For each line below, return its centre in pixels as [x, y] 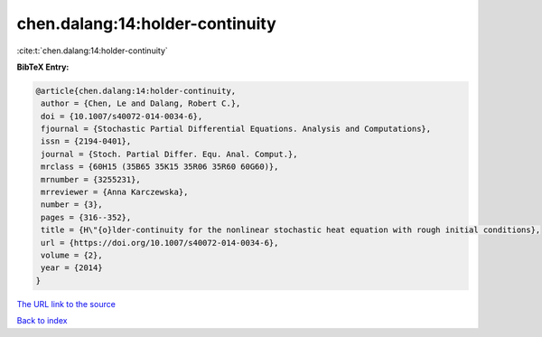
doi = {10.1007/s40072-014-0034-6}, [122, 116]
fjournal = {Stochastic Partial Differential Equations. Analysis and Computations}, [236, 129]
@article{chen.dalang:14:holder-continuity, [136, 91]
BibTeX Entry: [43, 67]
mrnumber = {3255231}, [91, 179]
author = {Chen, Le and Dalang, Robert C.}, [141, 103]
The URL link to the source [66, 304]
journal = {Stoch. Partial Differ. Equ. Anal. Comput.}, [169, 154]
